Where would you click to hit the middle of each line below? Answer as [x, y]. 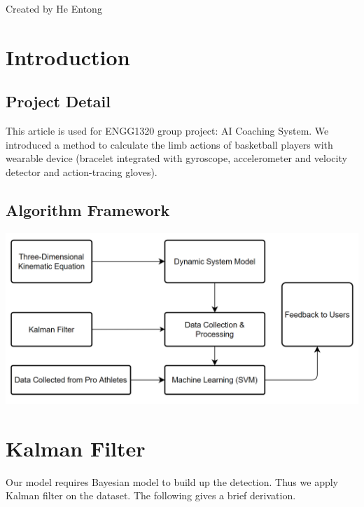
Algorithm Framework [88, 209]
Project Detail [58, 101]
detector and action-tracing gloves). [82, 171]
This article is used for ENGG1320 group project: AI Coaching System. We [167, 131]
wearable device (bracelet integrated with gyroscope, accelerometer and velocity [176, 158]
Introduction [68, 56]
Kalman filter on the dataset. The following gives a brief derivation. [151, 495]
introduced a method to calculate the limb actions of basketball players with [169, 144]
